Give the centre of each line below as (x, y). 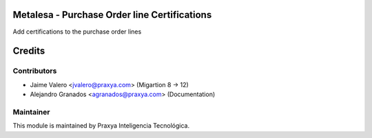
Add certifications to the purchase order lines (77, 32)
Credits (29, 51)
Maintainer (31, 112)
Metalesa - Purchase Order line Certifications (112, 15)
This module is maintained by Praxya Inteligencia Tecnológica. (101, 126)
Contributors (35, 71)
